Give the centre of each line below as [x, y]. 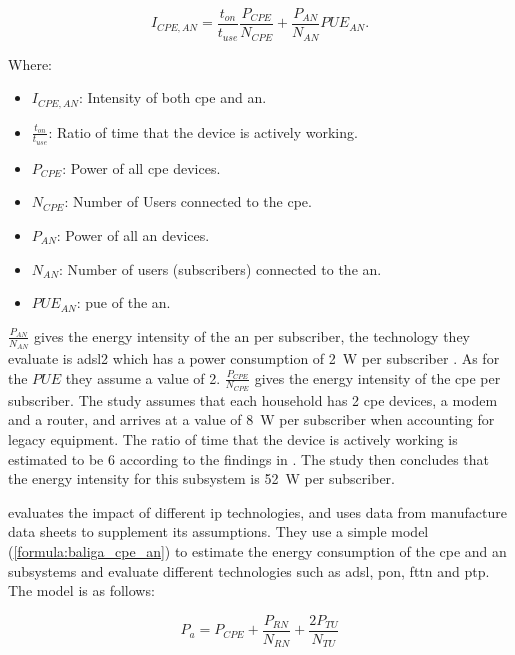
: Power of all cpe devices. [141, 167]
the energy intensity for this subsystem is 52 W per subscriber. [201, 478]
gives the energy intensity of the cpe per [377, 377]
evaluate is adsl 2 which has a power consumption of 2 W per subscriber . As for [254, 358]
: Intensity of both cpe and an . [172, 97]
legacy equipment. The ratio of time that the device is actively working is [233, 439]
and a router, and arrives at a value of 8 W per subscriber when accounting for [251, 419]
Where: [30, 63]
